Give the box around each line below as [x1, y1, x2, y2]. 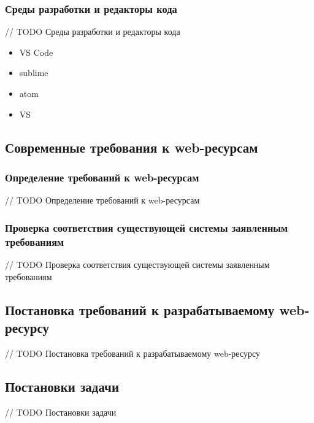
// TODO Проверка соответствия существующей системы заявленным [5, 257, 270, 270]
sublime [19, 66, 48, 79]
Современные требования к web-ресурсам [5, 137, 258, 156]
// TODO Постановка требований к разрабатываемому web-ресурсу [5, 346, 260, 359]
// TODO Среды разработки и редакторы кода [5, 25, 180, 38]
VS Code [19, 45, 53, 58]
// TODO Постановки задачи [5, 405, 117, 418]
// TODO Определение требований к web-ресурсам [5, 194, 200, 207]
